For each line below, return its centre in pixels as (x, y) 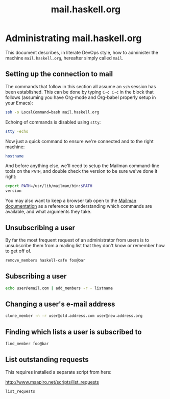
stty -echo (17, 131)
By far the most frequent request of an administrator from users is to (77, 240)
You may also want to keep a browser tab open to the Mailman (71, 201)
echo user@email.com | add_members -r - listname (59, 288)
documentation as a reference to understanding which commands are (79, 206)
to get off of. (18, 251)
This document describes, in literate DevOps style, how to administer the (82, 52)
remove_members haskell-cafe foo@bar (45, 260)
